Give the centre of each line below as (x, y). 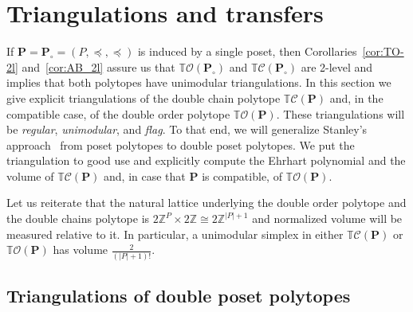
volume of (30, 175)
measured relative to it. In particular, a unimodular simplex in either (175, 234)
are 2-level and (337, 66)
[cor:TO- (383, 51)
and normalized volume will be (327, 218)
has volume (81, 250)
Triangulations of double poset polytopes (179, 295)
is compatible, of (242, 175)
